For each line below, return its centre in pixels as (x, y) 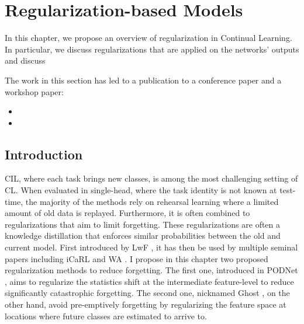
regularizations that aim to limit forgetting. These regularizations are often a (143, 224)
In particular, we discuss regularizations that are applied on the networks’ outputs (152, 49)
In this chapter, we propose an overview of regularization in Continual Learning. (148, 38)
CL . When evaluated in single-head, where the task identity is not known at (141, 190)
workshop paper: (34, 91)
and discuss (25, 60)
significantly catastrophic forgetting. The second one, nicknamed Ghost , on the (147, 293)
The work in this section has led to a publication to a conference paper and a (143, 80)
